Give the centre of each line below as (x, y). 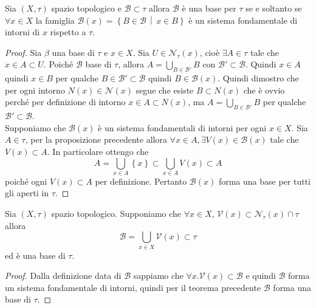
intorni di (22, 32)
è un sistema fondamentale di (243, 20)
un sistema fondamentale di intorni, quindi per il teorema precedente (133, 287)
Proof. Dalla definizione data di (63, 275)
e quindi (261, 275)
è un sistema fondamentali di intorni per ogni (182, 127)
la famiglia (55, 20)
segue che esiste (165, 90)
